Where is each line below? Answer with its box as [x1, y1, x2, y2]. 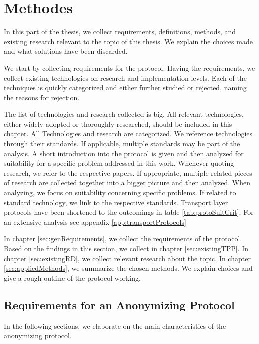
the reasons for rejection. [4, 92, 80, 102]
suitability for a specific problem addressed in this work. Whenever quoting [4, 158, 234, 168]
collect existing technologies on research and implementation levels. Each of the [4, 72, 247, 83]
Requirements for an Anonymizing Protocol [4, 297, 235, 312]
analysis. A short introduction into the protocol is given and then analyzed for [4, 148, 244, 158]
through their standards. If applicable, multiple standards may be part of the [4, 138, 240, 149]
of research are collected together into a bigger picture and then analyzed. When [4, 177, 251, 188]
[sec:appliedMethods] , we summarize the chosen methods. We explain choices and [4, 263, 253, 273]
